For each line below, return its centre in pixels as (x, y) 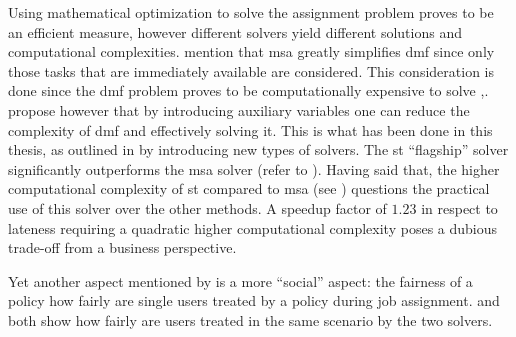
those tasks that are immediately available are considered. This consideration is (251, 70)
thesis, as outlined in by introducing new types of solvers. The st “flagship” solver (258, 149)
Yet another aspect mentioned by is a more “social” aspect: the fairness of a (240, 280)
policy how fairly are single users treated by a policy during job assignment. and (254, 300)
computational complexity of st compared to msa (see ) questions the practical (249, 188)
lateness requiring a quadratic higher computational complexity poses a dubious (253, 227)
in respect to (459, 207)
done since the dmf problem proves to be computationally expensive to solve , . (248, 90)
